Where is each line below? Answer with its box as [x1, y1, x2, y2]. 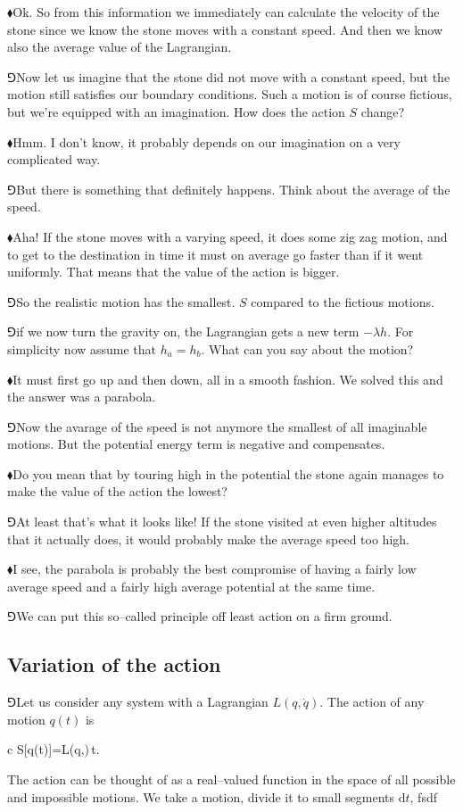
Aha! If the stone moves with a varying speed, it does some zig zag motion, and [12, 227, 448, 245]
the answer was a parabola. [7, 387, 156, 406]
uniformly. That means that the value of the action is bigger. [7, 262, 340, 281]
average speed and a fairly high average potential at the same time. [7, 576, 376, 595]
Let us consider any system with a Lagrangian [16, 692, 269, 711]
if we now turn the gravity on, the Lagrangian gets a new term [16, 322, 360, 341]
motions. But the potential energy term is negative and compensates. [7, 435, 385, 453]
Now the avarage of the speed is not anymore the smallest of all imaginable [16, 417, 427, 435]
